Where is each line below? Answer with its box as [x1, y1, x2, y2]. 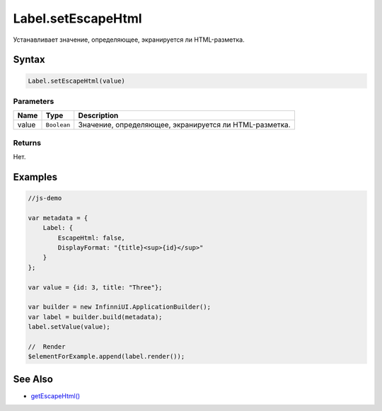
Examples [13, 170, 58, 183]
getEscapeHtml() [30, 391, 81, 400]
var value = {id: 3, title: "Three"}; [28, 283, 163, 291]
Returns [13, 138, 42, 148]
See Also [13, 373, 53, 385]
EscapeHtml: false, [57, 233, 125, 242]
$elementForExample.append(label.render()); [28, 352, 185, 361]
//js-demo [28, 195, 62, 202]
